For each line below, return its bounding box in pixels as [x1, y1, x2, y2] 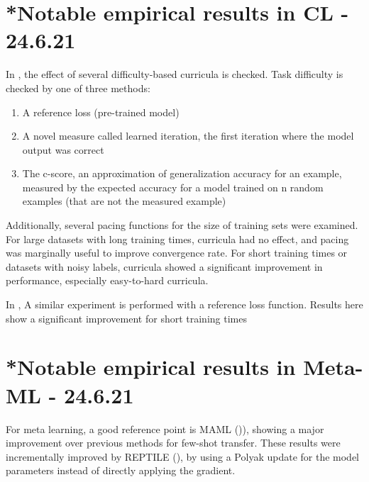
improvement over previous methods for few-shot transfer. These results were [6, 435, 341, 450]
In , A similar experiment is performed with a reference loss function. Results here [6, 297, 363, 312]
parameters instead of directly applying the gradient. [6, 463, 236, 478]
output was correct [22, 142, 104, 157]
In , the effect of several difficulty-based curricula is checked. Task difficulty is [6, 67, 343, 82]
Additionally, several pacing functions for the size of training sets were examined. [6, 218, 358, 232]
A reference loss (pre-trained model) [22, 104, 180, 119]
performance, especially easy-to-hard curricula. [6, 273, 209, 288]
